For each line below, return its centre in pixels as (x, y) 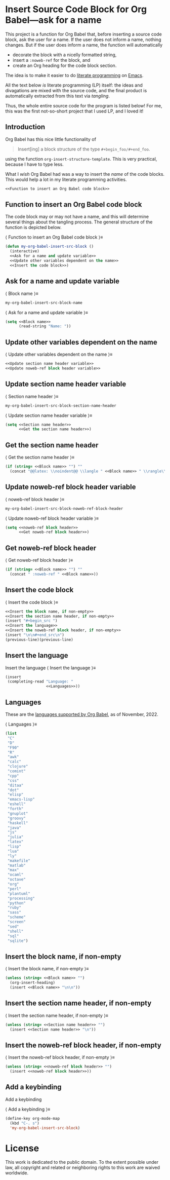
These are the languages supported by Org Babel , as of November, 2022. (82, 714)
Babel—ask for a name (54, 20)
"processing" (21, 898)
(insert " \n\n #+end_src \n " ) (35, 635)
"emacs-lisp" (21, 800)
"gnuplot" (18, 813)
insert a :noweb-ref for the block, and (51, 60)
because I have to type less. (35, 164)
